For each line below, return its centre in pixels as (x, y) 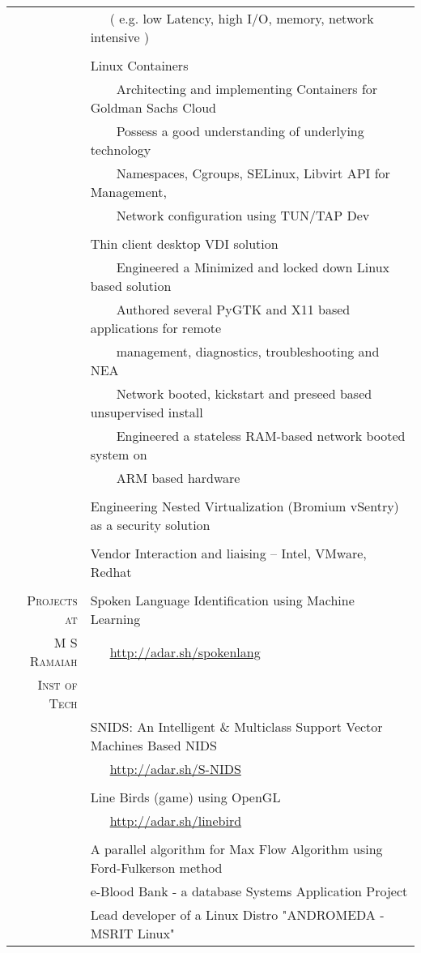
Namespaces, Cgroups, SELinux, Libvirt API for (253, 173)
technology (121, 150)
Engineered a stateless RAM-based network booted (261, 436)
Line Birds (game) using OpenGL (185, 797)
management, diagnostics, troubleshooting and (248, 351)
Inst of (57, 684)
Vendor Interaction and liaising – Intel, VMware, (228, 553)
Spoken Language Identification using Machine (222, 600)
